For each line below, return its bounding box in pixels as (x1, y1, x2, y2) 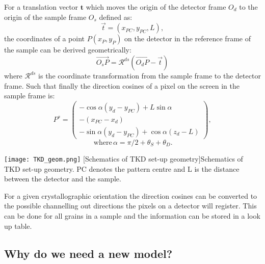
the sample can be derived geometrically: (4, 44, 131, 55)
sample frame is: (4, 90, 55, 101)
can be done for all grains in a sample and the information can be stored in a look (4, 210, 260, 221)
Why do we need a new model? (4, 245, 173, 261)
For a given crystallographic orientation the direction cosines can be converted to (4, 190, 257, 201)
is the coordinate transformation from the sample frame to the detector (38, 70, 261, 81)
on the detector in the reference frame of (124, 33, 251, 44)
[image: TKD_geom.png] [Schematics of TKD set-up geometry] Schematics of (4, 153, 243, 164)
